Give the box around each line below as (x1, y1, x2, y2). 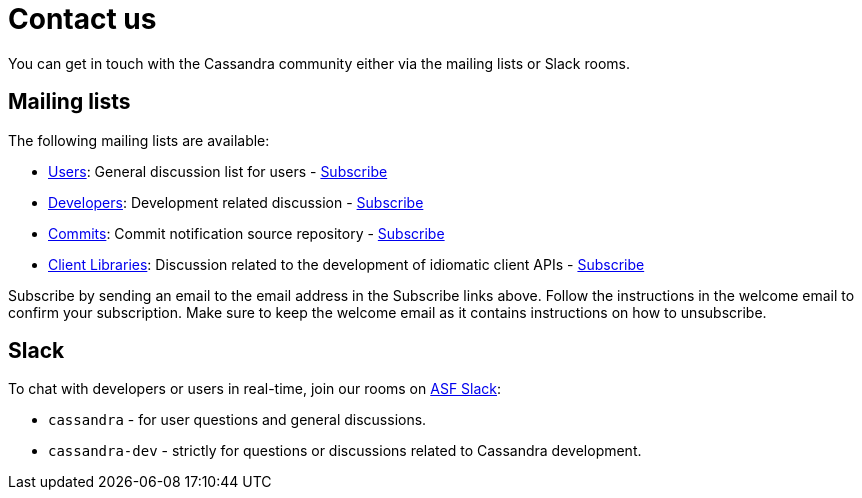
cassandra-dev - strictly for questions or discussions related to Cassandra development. (48, 442, 642, 460)
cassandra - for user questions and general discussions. (48, 411, 427, 429)
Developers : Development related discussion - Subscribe (48, 193, 424, 211)
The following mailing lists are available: (8, 131, 270, 149)
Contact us (8, 2, 157, 36)
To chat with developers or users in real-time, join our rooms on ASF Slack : (8, 380, 502, 398)
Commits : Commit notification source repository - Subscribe (48, 224, 445, 242)
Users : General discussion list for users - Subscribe (48, 162, 388, 180)
